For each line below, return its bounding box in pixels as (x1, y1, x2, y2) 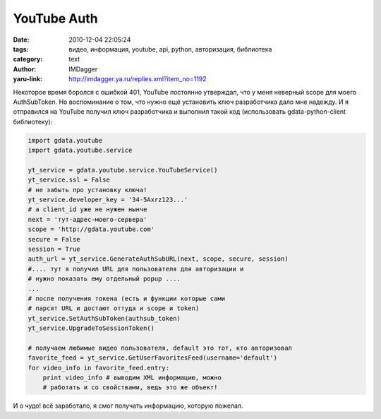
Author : (13, 64, 37, 73)
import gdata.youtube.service (28, 146, 133, 155)
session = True (28, 244, 80, 253)
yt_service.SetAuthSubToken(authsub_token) (28, 314, 181, 322)
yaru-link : (13, 75, 42, 83)
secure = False (28, 235, 80, 243)
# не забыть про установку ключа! (28, 186, 147, 194)
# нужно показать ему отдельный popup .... (28, 275, 181, 283)
